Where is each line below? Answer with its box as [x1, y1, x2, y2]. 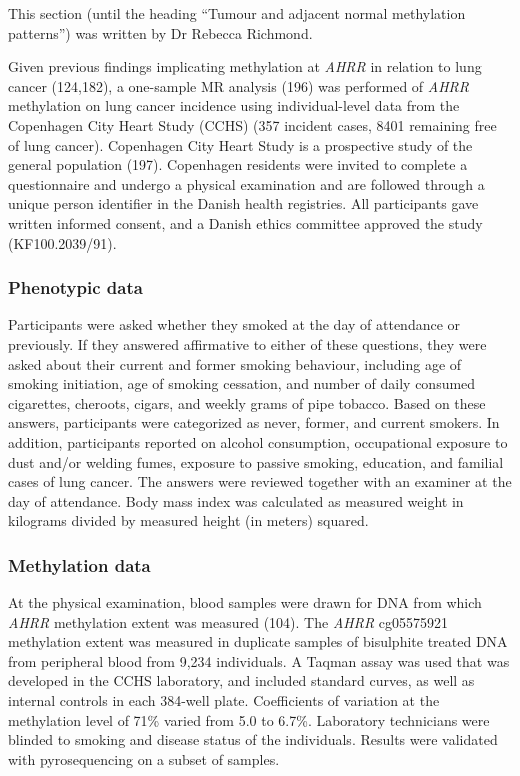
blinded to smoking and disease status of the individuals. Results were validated [8, 729, 498, 750]
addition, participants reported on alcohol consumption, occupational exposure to [8, 431, 508, 452]
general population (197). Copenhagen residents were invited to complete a [8, 154, 468, 175]
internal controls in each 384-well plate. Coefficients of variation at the [8, 690, 440, 711]
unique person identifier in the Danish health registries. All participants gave [8, 193, 479, 214]
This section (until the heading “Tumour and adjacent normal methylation [8, 3, 466, 23]
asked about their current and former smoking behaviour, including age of [8, 353, 462, 374]
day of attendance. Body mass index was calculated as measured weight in [8, 490, 464, 511]
